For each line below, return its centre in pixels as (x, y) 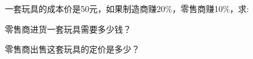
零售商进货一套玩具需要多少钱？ (68, 29)
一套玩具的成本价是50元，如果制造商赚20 (85, 8)
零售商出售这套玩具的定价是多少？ (72, 49)
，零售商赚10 (197, 8)
